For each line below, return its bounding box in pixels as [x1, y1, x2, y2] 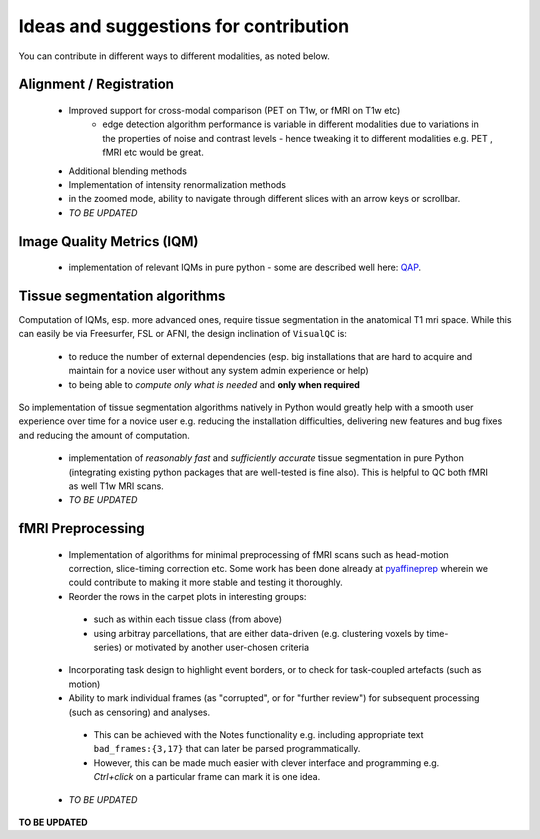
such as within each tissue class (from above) [93, 613, 283, 625]
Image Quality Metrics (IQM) [18, 233, 199, 250]
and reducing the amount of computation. [18, 429, 190, 441]
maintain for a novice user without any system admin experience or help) [68, 365, 369, 377]
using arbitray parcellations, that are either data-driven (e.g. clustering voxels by [93, 627, 425, 639]
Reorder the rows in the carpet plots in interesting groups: [68, 590, 307, 602]
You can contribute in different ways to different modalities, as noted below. [18, 50, 330, 62]
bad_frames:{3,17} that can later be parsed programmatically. [93, 743, 361, 755]
